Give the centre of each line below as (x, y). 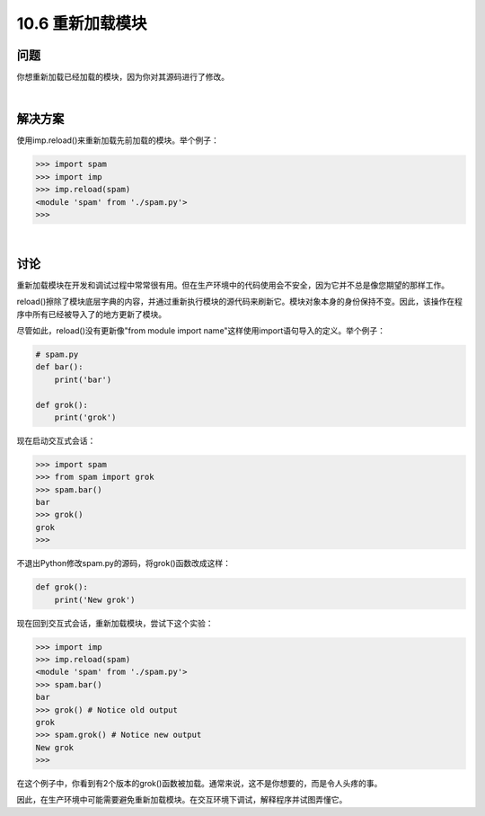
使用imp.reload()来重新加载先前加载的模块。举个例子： (118, 140)
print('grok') (85, 417)
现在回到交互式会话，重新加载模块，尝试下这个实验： (115, 623)
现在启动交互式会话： (56, 440)
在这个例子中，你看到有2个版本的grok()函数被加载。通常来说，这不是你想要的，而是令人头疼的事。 (199, 784)
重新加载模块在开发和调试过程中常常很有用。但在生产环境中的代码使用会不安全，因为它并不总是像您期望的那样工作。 (233, 285)
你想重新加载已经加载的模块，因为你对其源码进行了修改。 (123, 77)
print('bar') (83, 379)
